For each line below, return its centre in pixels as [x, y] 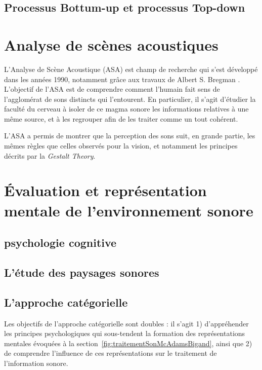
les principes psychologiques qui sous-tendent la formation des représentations [125, 333]
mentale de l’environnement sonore [129, 210]
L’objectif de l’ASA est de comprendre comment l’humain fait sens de [112, 89]
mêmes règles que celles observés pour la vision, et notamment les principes [121, 146]
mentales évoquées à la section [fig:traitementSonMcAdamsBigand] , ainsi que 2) [128, 343]
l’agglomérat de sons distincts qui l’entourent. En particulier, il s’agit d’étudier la [130, 99]
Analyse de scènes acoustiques [111, 44]
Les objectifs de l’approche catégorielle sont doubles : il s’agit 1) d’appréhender [126, 323]
